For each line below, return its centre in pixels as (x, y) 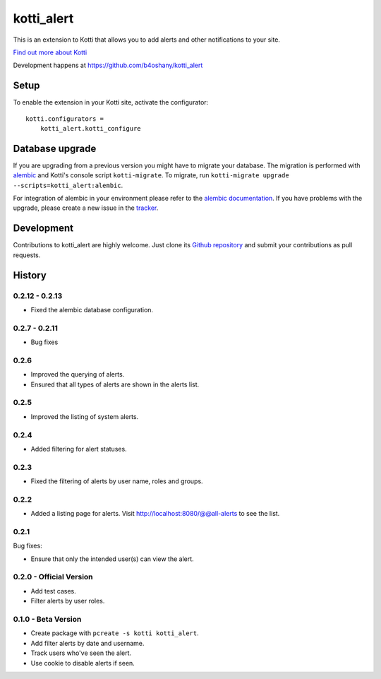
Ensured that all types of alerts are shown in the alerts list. (115, 384)
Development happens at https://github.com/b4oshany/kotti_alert (108, 65)
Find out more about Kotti (50, 52)
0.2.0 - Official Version (53, 577)
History (30, 275)
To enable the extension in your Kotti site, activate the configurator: (111, 102)
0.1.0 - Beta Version (47, 619)
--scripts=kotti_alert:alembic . (68, 185)
